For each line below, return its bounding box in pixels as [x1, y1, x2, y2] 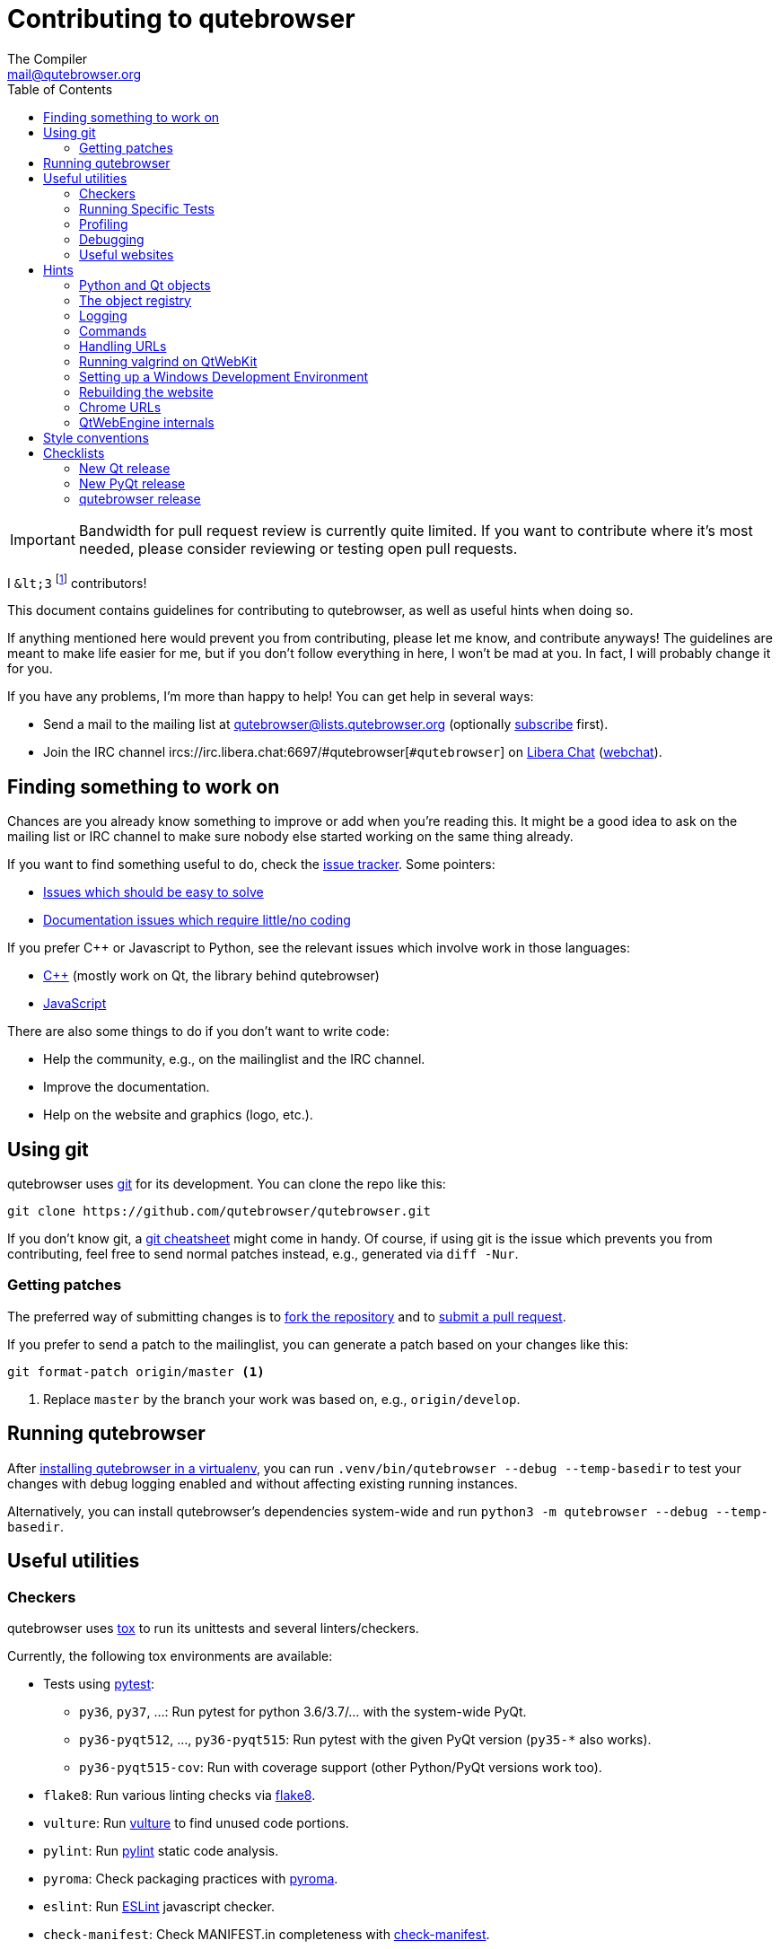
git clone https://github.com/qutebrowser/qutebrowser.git [7, 1204, 432, 1219]
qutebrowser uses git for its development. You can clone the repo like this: [7, 1176, 446, 1192]
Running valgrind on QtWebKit [79, 353, 258, 369]
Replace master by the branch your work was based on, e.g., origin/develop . [43, 1391, 521, 1407]
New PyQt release [79, 475, 186, 491]
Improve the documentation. [43, 1079, 210, 1095]
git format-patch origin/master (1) [7, 1364, 265, 1379]
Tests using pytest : [43, 1675, 155, 1691]
